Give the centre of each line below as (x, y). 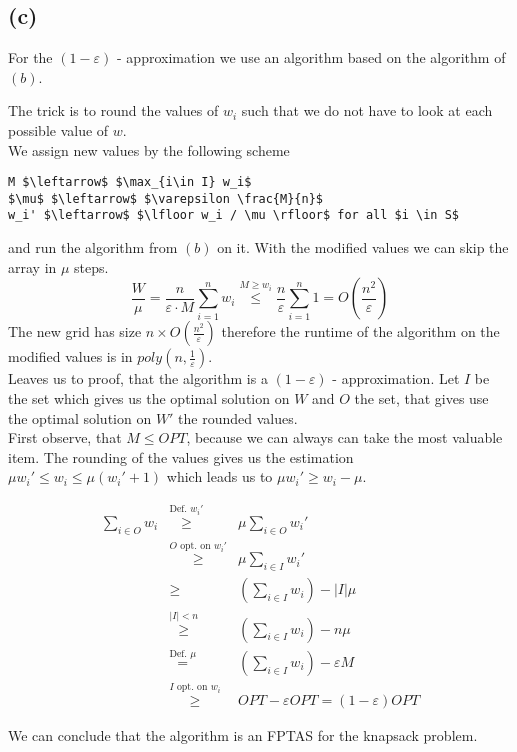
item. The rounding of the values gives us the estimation (181, 456)
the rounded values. (238, 417)
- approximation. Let (396, 378)
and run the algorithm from (93, 247)
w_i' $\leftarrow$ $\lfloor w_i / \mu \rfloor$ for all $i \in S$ (234, 215)
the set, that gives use (421, 397)
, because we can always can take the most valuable (344, 437)
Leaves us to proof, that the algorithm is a (138, 378)
